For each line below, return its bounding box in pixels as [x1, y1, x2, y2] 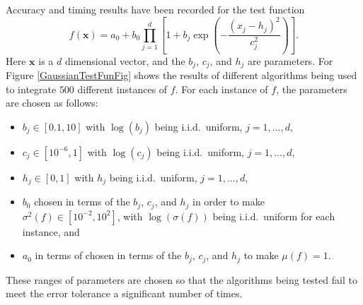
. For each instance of [175, 81, 268, 96]
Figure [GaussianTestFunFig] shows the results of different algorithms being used [6, 67, 357, 82]
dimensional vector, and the [64, 53, 185, 68]
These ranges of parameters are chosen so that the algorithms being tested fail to [6, 272, 357, 287]
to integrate [6, 81, 57, 96]
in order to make [192, 194, 265, 209]
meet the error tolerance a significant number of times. [6, 286, 243, 301]
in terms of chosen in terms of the [35, 248, 182, 263]
